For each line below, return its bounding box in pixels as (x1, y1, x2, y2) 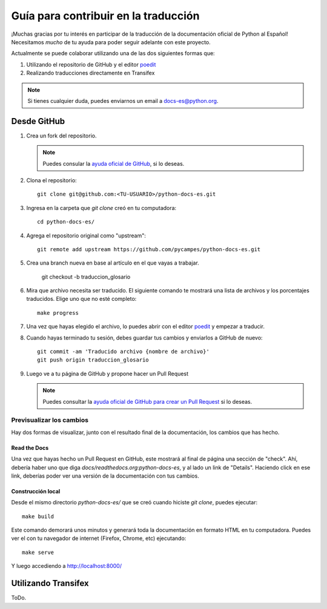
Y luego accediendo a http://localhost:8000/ (11, 562, 122, 570)
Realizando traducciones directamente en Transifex (26, 70, 155, 77)
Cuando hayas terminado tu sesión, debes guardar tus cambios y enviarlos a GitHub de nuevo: (26, 334, 263, 341)
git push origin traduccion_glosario (37, 357, 150, 363)
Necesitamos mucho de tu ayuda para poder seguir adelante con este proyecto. (11, 38, 211, 45)
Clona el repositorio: (26, 176, 77, 184)
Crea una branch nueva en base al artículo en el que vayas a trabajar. (26, 259, 199, 266)
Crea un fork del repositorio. (26, 132, 97, 139)
